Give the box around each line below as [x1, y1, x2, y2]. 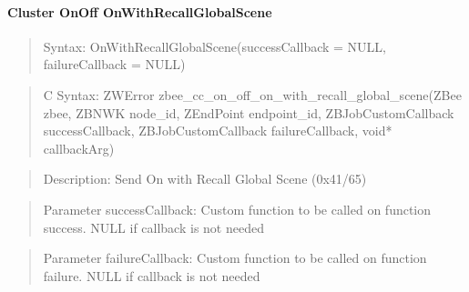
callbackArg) [43, 138, 115, 157]
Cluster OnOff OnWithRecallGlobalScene [7, 2, 272, 21]
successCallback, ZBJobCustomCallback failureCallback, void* [43, 121, 393, 140]
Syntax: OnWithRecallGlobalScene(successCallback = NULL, [43, 36, 387, 55]
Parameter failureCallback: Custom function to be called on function [43, 248, 427, 267]
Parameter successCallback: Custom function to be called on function [43, 199, 432, 218]
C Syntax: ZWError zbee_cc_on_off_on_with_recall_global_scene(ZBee [43, 85, 462, 104]
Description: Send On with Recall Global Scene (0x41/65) [43, 169, 367, 188]
